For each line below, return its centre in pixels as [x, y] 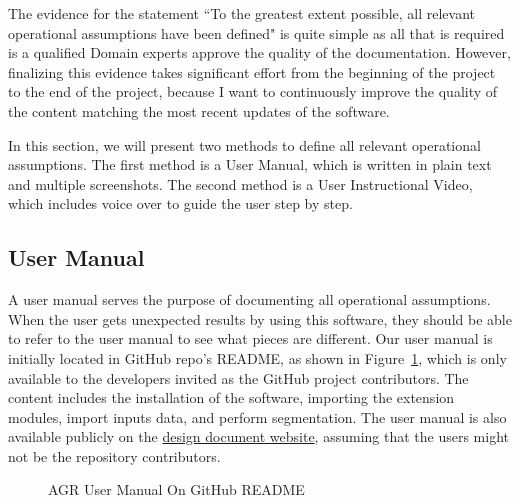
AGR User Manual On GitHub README [176, 489]
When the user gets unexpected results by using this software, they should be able [260, 318]
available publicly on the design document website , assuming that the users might [258, 436]
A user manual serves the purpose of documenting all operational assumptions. [249, 299]
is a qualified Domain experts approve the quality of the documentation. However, [259, 52]
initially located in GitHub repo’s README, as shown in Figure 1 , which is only [257, 357]
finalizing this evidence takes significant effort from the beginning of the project [252, 71]
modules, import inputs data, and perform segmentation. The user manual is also [257, 416]
